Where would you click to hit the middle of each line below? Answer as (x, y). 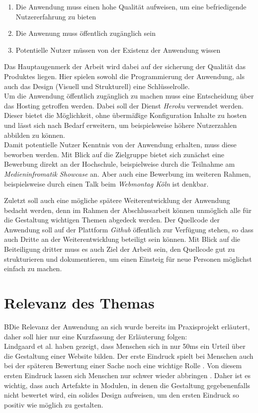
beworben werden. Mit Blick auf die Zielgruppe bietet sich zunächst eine (114, 154)
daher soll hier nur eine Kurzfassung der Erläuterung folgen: (96, 336)
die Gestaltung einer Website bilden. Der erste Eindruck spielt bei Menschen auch (129, 356)
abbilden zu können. (35, 135)
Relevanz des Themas (79, 303)
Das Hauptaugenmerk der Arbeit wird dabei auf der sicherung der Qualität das (125, 66)
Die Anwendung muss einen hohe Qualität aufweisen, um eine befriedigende (131, 6)
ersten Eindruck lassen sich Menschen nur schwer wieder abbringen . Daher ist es (127, 375)
